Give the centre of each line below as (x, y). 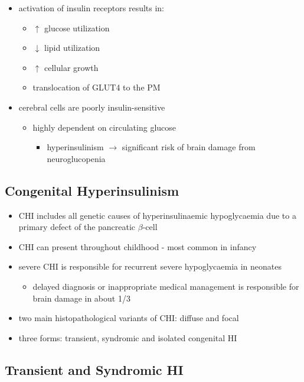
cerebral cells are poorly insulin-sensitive (92, 107)
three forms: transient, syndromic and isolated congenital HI (128, 337)
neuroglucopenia (76, 158)
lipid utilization (72, 48)
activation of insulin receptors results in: (91, 8)
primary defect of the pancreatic (77, 227)
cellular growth (71, 67)
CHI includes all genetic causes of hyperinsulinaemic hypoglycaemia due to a (157, 215)
